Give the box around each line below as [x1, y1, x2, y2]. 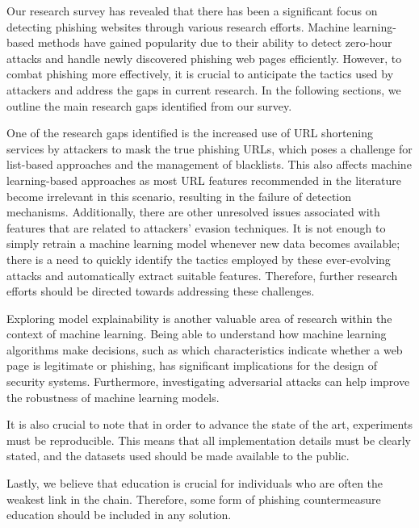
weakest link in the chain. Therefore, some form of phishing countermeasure [6, 490, 381, 507]
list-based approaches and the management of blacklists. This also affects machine [6, 156, 412, 173]
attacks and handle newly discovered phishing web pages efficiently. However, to [6, 49, 402, 66]
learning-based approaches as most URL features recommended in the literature [6, 171, 402, 188]
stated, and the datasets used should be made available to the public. [6, 447, 350, 464]
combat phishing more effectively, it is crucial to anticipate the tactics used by [6, 65, 394, 82]
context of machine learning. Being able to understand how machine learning [6, 325, 387, 342]
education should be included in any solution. [6, 506, 232, 523]
